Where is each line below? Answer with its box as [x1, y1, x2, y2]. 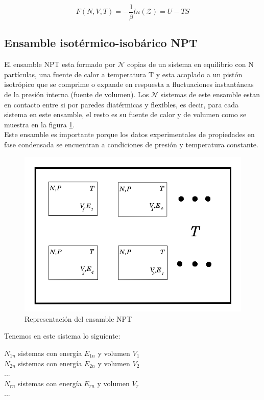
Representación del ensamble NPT [25, 313, 132, 324]
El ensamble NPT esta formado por [4, 59, 115, 70]
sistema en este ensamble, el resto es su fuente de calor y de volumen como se [4, 109, 247, 120]
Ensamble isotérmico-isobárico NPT [4, 35, 198, 51]
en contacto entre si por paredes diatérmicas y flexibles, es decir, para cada [4, 99, 239, 109]
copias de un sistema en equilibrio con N [127, 59, 254, 70]
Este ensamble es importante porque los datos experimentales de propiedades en [4, 129, 255, 140]
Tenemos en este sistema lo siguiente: [4, 330, 121, 341]
